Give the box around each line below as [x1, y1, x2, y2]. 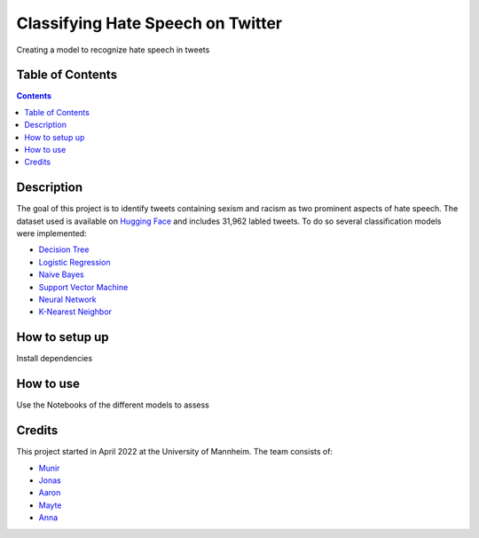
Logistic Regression [38, 257, 111, 267]
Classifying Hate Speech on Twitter [16, 13, 283, 33]
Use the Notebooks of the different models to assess [16, 400, 210, 410]
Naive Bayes [38, 269, 84, 280]
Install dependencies [16, 353, 93, 364]
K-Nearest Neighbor [38, 306, 113, 317]
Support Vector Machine [38, 281, 129, 292]
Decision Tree [38, 244, 90, 255]
